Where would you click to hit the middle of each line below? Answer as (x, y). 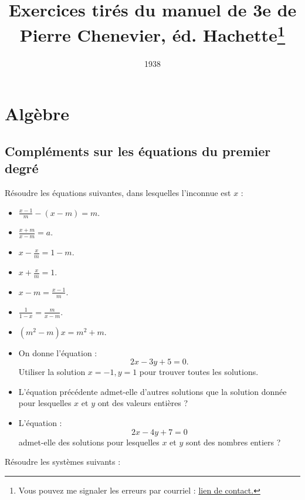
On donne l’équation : (58, 352)
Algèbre (37, 114)
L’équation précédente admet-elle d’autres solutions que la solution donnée (152, 391)
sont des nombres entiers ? (233, 442)
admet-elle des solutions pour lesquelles (89, 442)
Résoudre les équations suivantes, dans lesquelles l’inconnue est (118, 193)
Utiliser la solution (52, 372)
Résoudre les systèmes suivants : (63, 462)
